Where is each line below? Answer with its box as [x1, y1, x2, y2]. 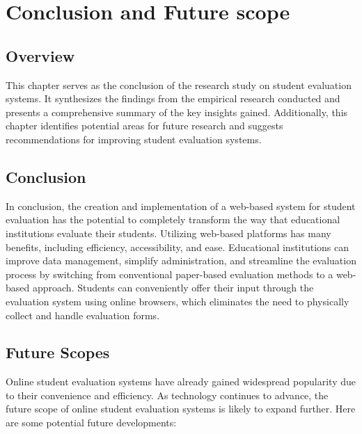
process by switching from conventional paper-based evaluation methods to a [6, 266, 333, 281]
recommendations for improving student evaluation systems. [6, 131, 262, 146]
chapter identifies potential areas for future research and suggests [6, 118, 283, 133]
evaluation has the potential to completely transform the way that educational [6, 212, 340, 227]
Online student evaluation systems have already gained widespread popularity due [6, 374, 356, 389]
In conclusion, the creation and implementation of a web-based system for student [6, 198, 356, 213]
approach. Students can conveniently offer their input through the [32, 280, 314, 295]
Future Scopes [6, 341, 110, 363]
